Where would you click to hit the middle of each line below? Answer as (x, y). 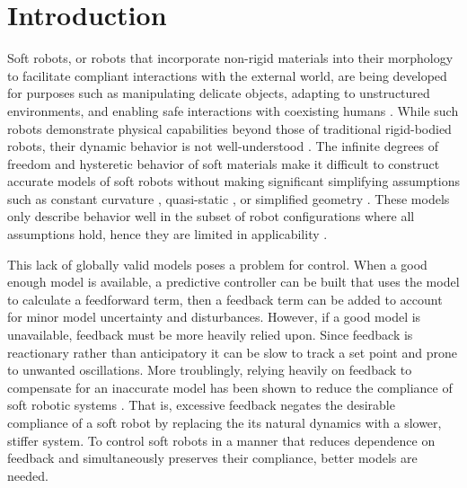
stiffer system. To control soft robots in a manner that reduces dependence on (221, 440)
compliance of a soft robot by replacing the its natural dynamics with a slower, (225, 422)
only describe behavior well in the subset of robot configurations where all (211, 216)
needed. (28, 475)
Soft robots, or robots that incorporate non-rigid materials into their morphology (230, 58)
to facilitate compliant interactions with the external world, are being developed (227, 75)
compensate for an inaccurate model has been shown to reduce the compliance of (230, 387)
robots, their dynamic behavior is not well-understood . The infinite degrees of (223, 146)
